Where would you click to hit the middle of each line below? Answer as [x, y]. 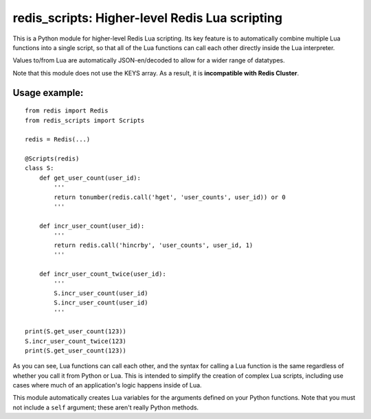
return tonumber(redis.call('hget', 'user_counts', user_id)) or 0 [170, 197]
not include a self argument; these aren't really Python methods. [106, 407]
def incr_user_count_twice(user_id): [102, 274]
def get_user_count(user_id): [90, 178]
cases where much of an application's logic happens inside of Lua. [107, 385]
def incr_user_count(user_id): [92, 226]
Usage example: [48, 93]
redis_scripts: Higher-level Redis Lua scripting [148, 18]
